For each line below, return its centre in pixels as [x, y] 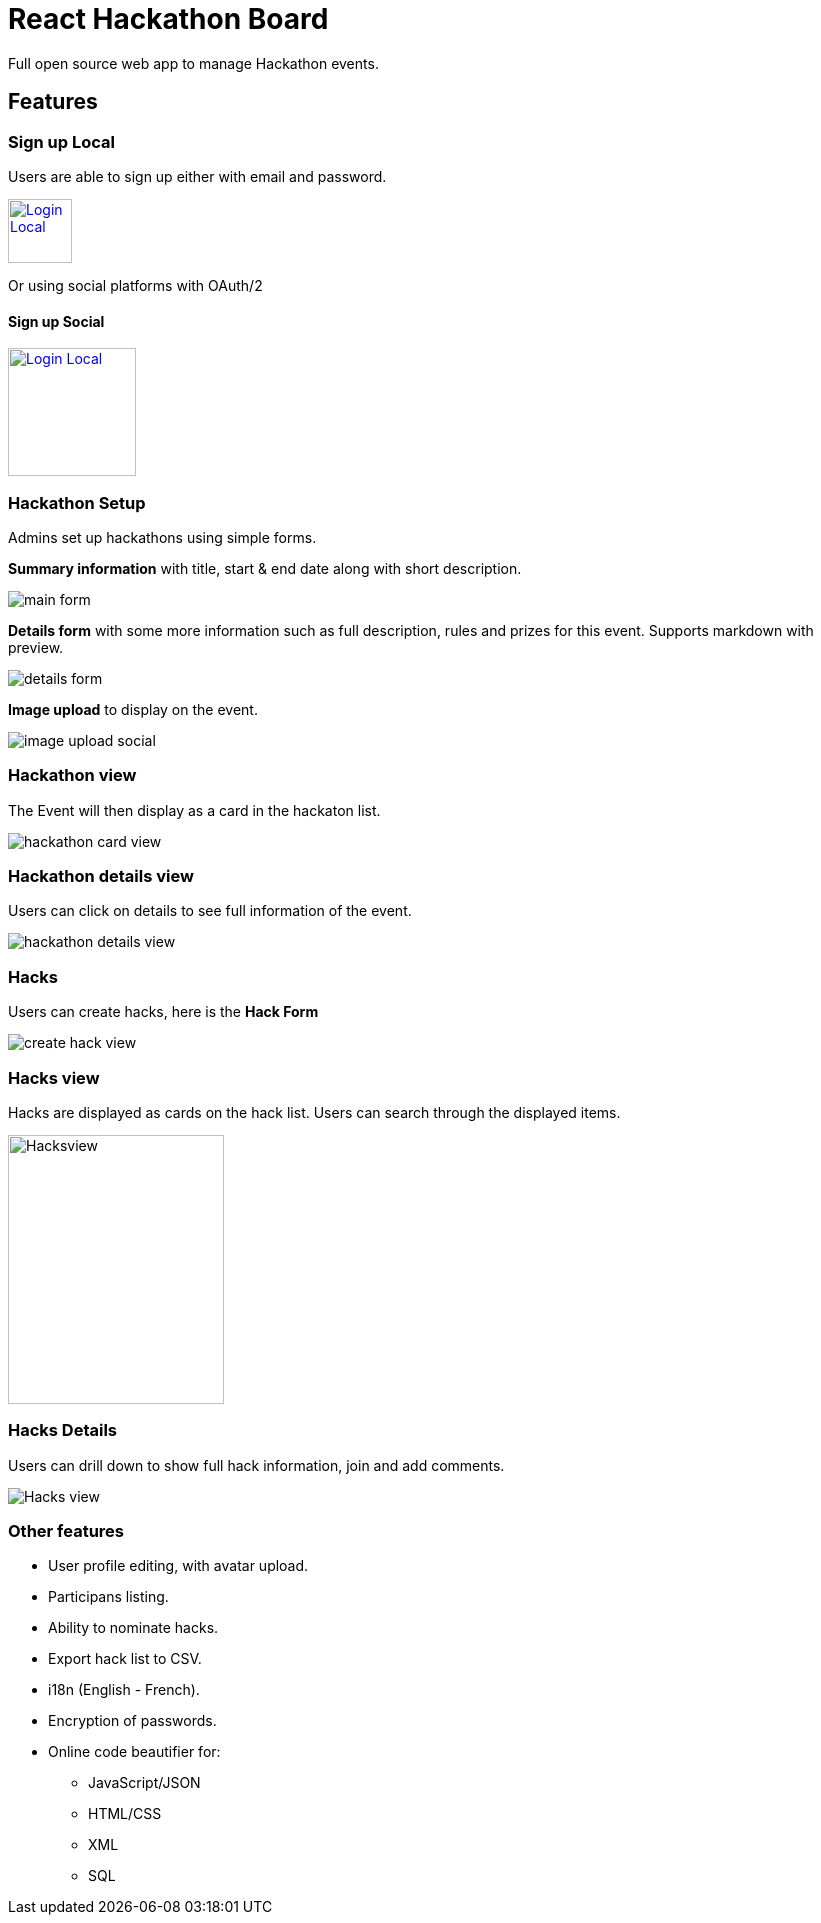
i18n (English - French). [124, 1690]
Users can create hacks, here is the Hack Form [163, 1012]
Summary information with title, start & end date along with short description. [265, 568]
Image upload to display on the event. [133, 709]
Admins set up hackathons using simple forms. [162, 537]
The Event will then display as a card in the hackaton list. [194, 810]
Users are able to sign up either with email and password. [197, 176]
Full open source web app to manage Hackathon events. [193, 63]
